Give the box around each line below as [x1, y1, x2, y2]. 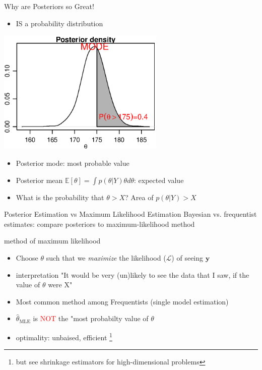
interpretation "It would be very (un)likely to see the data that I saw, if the [16, 269, 249, 280]
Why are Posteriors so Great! [4, 1, 94, 11]
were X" [48, 279, 73, 290]
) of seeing [171, 253, 204, 263]
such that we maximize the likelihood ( [46, 253, 166, 263]
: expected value [134, 174, 184, 185]
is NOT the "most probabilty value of [33, 313, 149, 324]
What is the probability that [16, 192, 104, 202]
